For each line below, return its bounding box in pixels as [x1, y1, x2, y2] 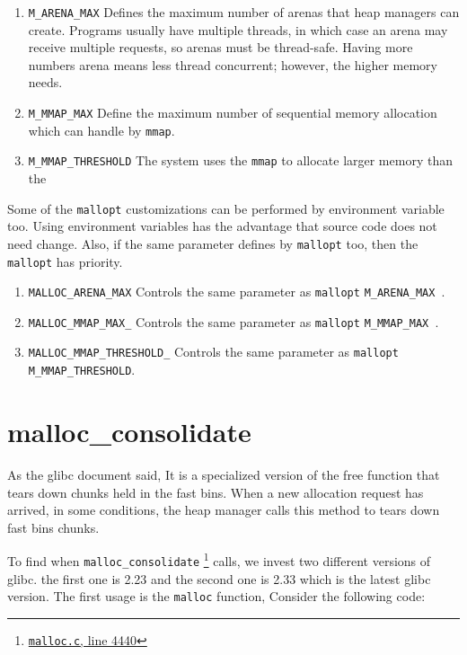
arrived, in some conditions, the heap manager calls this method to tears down [7, 500, 440, 519]
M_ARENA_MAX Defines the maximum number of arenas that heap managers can [28, 3, 460, 21]
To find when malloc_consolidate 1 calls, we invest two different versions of [7, 549, 431, 570]
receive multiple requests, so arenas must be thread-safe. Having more [28, 38, 413, 57]
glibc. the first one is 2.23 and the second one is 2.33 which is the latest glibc [7, 569, 431, 588]
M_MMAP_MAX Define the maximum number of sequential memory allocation [28, 103, 437, 122]
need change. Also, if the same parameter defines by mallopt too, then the [7, 234, 419, 252]
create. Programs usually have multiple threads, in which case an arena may [28, 20, 448, 39]
